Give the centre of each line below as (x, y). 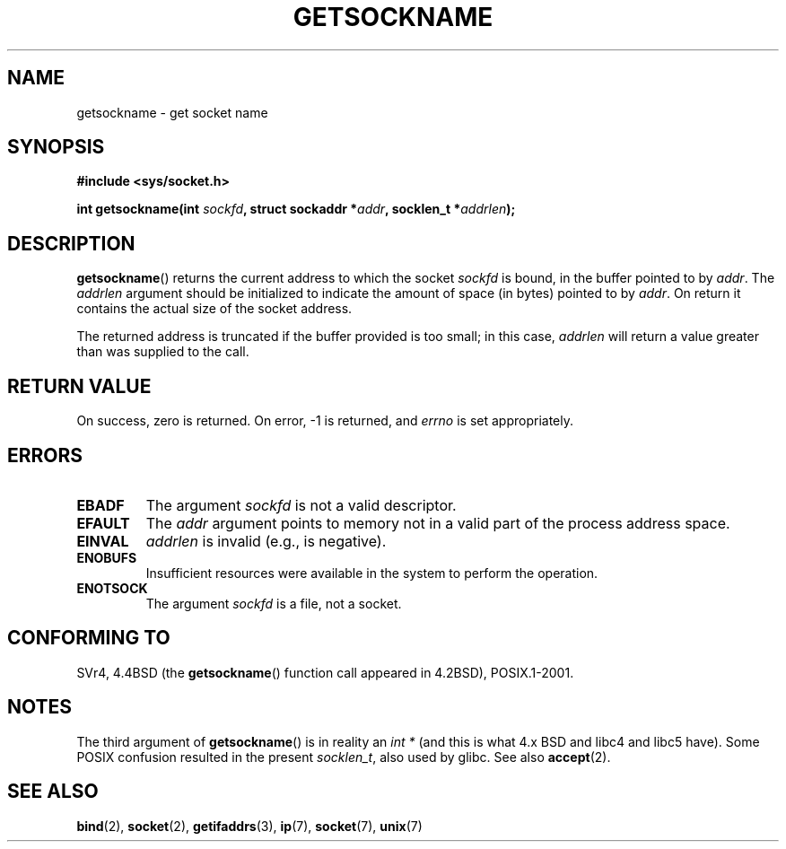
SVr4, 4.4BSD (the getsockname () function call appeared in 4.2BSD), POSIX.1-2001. (325, 672)
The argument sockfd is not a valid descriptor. (301, 505)
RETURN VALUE (79, 386)
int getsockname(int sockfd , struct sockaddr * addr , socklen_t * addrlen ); (296, 209)
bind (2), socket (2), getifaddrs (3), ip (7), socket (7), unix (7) (249, 826)
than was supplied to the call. (163, 352)
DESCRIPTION (71, 243)
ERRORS (45, 455)
